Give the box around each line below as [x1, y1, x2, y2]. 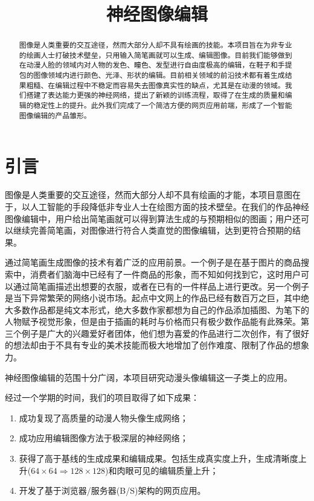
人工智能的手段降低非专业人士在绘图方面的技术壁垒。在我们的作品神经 [30, 200, 309, 212]
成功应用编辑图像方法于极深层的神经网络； [19, 432, 188, 444]
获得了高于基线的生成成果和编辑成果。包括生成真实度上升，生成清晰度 [19, 452, 298, 465]
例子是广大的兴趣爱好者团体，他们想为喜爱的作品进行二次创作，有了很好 [21, 327, 309, 339]
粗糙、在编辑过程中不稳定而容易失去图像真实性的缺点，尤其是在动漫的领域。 [26, 80, 285, 90]
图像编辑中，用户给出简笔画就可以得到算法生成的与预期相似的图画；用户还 [5, 212, 301, 225]
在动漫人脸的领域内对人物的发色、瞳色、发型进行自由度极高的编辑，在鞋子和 [19, 60, 278, 70]
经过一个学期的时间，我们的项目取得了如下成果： [5, 391, 199, 404]
